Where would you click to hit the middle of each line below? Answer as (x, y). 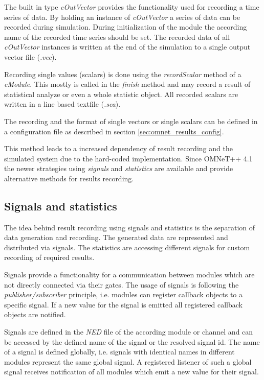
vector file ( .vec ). (30, 56)
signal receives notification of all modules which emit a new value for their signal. (131, 372)
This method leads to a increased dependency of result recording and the (118, 148)
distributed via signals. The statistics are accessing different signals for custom (127, 247)
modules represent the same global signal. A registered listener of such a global (128, 361)
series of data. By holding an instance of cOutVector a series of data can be (122, 17)
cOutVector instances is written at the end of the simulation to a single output (127, 47)
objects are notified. (35, 314)
